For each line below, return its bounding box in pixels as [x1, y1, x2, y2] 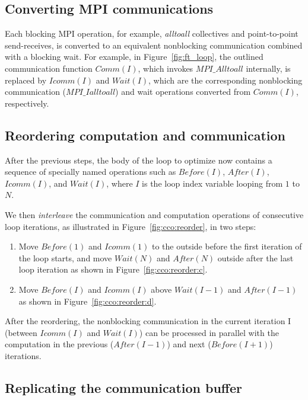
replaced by [5, 73, 47, 86]
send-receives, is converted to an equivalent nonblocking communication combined [5, 39, 303, 51]
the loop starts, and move [18, 251, 112, 264]
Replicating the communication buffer [5, 378, 242, 396]
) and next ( [167, 338, 211, 350]
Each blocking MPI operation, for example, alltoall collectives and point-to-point [5, 27, 299, 40]
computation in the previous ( [5, 338, 114, 350]
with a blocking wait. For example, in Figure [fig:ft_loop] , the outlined [5, 50, 263, 63]
